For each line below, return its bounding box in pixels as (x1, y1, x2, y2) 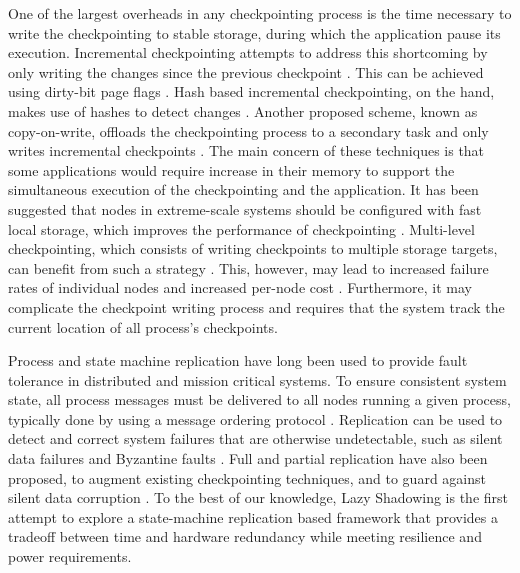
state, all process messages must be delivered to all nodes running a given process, (8, 389, 511, 410)
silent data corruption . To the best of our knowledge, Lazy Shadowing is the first (8, 487, 509, 508)
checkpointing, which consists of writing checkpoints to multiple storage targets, (8, 238, 498, 259)
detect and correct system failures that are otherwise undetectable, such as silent (8, 428, 503, 449)
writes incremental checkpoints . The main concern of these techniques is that (8, 140, 485, 161)
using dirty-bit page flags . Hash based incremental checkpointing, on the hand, (8, 81, 495, 102)
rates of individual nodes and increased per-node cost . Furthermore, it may (8, 277, 472, 298)
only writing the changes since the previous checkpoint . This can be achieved (8, 61, 484, 82)
